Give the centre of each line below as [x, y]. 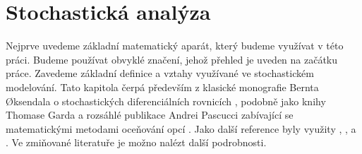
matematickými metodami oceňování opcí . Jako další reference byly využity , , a [181, 128]
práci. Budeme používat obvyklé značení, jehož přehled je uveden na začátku [172, 59]
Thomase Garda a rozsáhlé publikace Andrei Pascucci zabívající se [150, 115]
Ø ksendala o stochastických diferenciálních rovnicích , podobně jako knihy [166, 101]
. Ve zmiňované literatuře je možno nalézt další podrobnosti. [136, 142]
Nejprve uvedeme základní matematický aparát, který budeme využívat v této [175, 46]
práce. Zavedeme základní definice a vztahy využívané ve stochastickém [160, 73]
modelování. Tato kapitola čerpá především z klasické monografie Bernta [162, 87]
